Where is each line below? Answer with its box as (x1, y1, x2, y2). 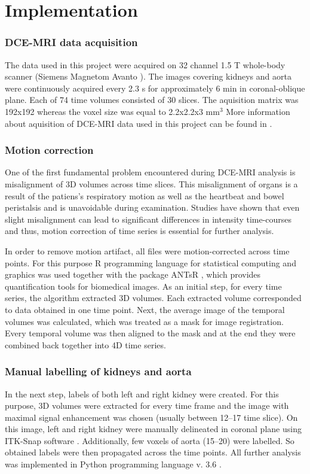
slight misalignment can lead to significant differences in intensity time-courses (5, 212, 292, 225)
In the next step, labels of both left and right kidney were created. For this (5, 387, 279, 400)
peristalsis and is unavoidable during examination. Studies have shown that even (5, 201, 300, 214)
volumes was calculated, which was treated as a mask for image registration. (5, 315, 284, 327)
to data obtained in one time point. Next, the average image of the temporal (5, 303, 285, 315)
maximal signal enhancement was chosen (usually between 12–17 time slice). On (5, 411, 298, 423)
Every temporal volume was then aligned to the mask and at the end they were (5, 327, 296, 339)
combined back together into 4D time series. (5, 338, 166, 351)
